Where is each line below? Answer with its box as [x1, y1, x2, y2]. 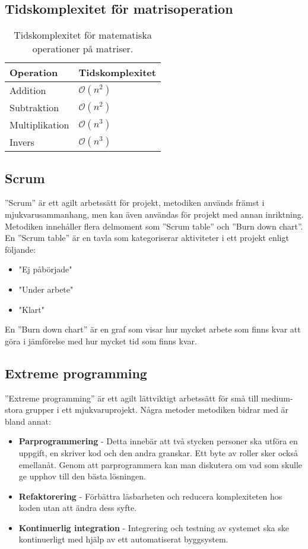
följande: [5, 243, 36, 255]
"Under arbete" [18, 283, 74, 295]
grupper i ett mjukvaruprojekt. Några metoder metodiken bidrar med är [26, 403, 289, 416]
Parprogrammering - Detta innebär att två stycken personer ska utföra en [18, 435, 298, 447]
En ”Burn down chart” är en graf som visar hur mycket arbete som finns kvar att [5, 323, 301, 335]
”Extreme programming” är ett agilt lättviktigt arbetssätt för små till [5, 391, 259, 404]
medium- [261, 391, 293, 404]
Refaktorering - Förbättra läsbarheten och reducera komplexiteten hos [18, 490, 282, 502]
